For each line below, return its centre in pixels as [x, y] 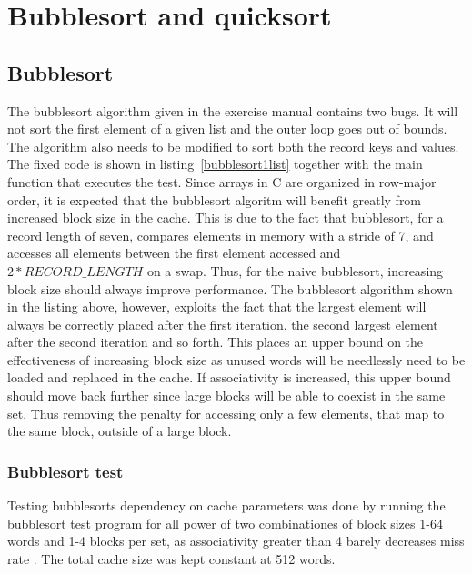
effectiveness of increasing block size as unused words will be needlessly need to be [236, 359]
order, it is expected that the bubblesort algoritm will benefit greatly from [215, 199]
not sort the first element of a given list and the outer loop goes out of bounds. [227, 129]
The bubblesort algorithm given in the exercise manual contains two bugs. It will [233, 110]
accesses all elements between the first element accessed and [174, 253]
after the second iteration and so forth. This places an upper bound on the [216, 342]
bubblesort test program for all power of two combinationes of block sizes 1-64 [225, 523]
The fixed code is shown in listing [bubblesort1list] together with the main [215, 164]
